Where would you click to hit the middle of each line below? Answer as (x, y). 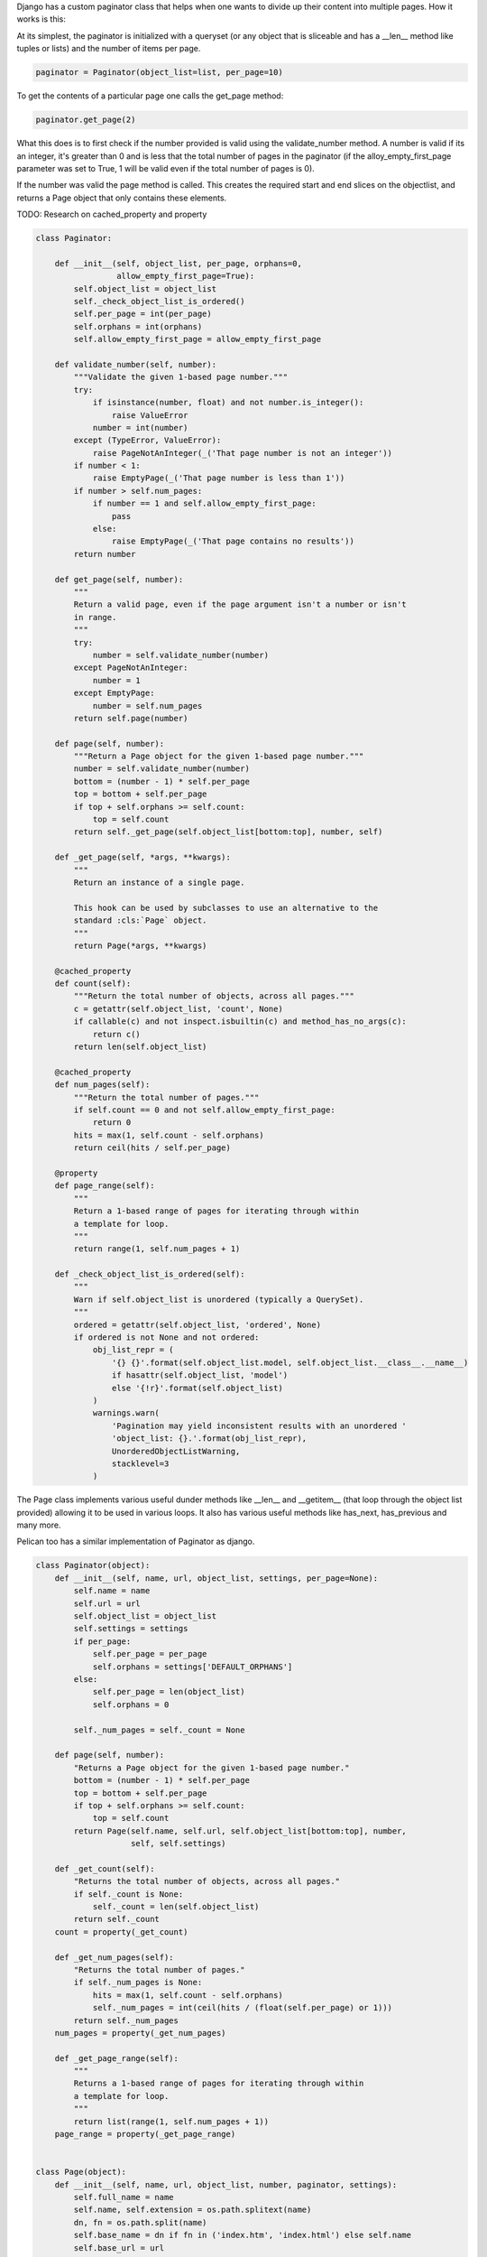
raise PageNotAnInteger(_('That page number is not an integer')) (242, 453)
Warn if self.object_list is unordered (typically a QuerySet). (219, 1299)
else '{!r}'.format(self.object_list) (197, 1388)
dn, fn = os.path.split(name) (140, 2222)
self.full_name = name (124, 2197)
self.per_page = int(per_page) (142, 314)
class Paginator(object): (93, 1565)
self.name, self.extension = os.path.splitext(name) (193, 2210)
